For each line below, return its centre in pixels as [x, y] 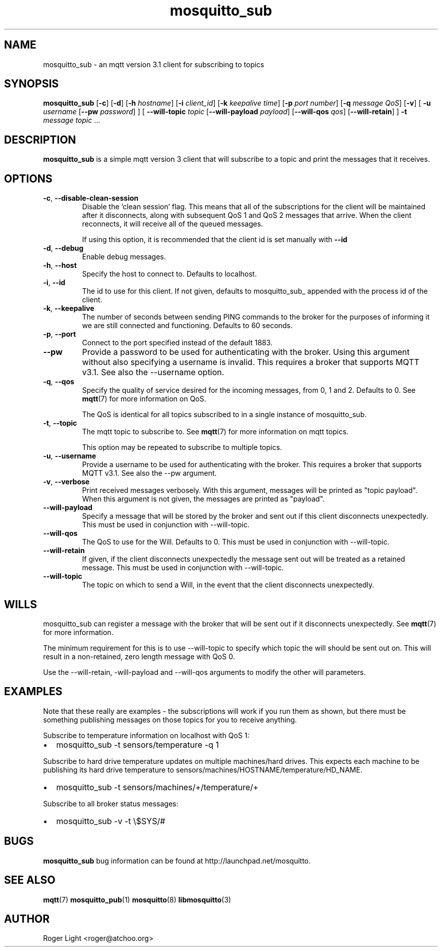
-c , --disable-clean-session [91, 198]
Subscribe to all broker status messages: [111, 803]
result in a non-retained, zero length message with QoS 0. [139, 656]
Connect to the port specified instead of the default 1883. [177, 343]
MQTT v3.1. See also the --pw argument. [149, 473]
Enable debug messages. [124, 257]
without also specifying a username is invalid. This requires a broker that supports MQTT [251, 362]
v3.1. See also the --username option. [153, 372]
